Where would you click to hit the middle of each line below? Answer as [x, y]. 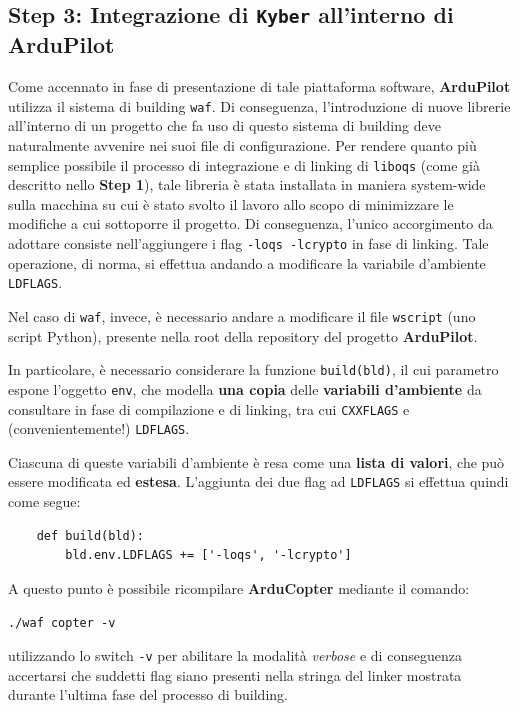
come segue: [44, 501]
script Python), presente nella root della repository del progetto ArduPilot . [243, 335]
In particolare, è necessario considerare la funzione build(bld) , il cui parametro [253, 369]
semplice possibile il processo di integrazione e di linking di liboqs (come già [244, 164]
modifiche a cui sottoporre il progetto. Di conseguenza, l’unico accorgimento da [250, 223]
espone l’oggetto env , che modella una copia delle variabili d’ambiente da [245, 388]
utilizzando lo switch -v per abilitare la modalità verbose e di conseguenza [235, 655]
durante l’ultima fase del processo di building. [148, 694]
